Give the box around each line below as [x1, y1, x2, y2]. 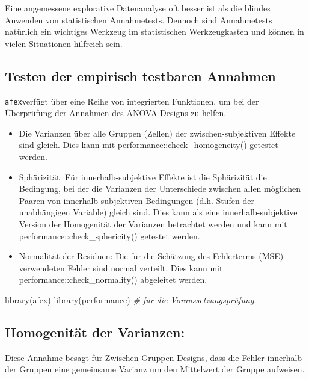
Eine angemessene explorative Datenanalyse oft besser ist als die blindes [5, 2, 271, 14]
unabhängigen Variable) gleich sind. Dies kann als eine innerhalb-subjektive [19, 206, 298, 218]
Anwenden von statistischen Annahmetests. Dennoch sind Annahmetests [5, 13, 272, 26]
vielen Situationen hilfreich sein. [5, 37, 123, 49]
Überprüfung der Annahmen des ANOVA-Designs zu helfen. [5, 106, 227, 119]
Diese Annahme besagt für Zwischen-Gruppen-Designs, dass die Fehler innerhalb [5, 351, 302, 363]
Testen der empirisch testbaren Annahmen [5, 66, 276, 85]
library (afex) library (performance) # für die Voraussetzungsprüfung [5, 293, 254, 306]
